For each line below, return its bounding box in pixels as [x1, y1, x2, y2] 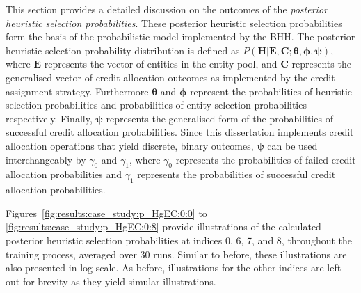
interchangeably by [6, 152, 86, 166]
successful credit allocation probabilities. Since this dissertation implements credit [6, 125, 354, 139]
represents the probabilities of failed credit [175, 152, 356, 166]
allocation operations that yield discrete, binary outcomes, [6, 138, 254, 152]
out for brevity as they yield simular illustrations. [6, 274, 216, 288]
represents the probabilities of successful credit [137, 167, 336, 182]
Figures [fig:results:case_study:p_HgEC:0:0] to [6, 205, 207, 220]
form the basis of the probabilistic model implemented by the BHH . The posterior [6, 29, 355, 44]
